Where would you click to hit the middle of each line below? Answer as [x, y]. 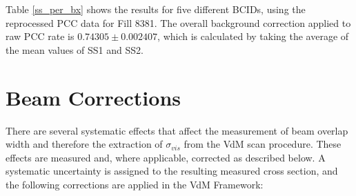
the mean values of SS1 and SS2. [75, 49]
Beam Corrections [93, 97]
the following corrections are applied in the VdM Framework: [135, 184]
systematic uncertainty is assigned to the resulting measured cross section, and [172, 171]
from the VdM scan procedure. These [263, 144]
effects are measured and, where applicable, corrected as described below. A [166, 157]
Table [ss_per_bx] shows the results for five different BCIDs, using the [156, 9]
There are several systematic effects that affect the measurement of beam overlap [177, 130]
